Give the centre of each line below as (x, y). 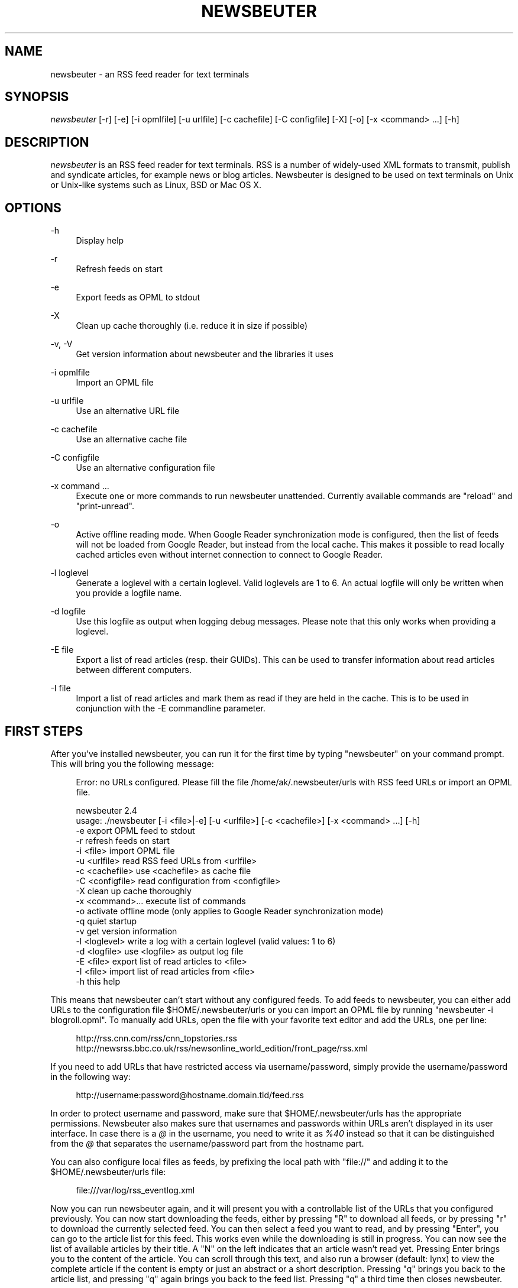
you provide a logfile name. (129, 593)
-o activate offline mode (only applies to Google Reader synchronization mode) (230, 911)
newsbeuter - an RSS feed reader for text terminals (150, 74)
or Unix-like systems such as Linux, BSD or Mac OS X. (156, 185)
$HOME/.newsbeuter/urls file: (108, 1172)
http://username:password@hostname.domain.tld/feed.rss (190, 1095)
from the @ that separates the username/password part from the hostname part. (207, 1143)
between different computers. (134, 670)
